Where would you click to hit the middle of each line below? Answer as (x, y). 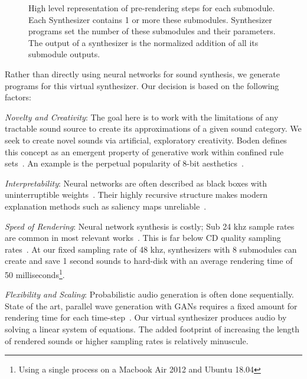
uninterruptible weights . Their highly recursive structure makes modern (136, 195)
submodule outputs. (64, 54)
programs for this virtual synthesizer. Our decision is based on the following (142, 85)
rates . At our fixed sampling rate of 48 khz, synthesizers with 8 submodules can (151, 249)
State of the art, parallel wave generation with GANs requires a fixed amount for (151, 306)
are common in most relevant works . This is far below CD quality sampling (143, 238)
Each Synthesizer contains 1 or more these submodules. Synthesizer (150, 19)
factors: (18, 97)
